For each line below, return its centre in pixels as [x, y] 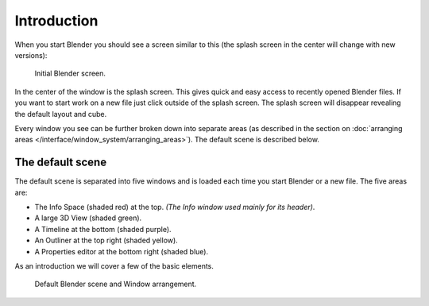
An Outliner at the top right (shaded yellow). [106, 240]
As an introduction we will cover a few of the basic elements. [114, 265]
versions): [31, 55]
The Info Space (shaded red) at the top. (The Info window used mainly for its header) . [175, 207]
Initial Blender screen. [70, 74]
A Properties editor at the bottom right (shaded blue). [122, 251]
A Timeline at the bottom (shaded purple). [103, 229]
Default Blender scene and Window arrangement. [116, 284]
